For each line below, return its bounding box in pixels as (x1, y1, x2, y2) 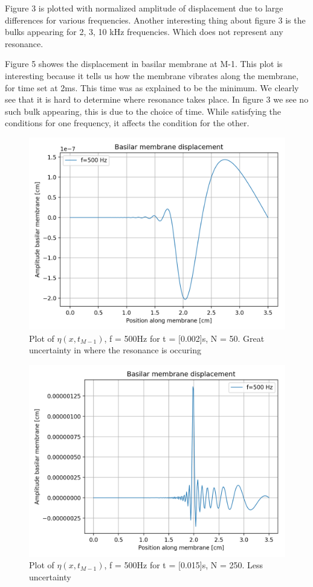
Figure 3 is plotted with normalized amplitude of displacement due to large (5, 2, 283, 14)
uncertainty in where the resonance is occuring (29, 344, 201, 356)
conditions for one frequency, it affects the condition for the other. (5, 117, 250, 129)
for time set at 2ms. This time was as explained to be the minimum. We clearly (5, 81, 299, 94)
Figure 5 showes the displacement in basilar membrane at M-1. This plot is (5, 57, 283, 70)
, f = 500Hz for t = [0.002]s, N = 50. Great (104, 332, 265, 344)
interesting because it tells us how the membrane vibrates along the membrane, (5, 69, 298, 82)
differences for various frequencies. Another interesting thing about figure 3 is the (5, 13, 306, 26)
